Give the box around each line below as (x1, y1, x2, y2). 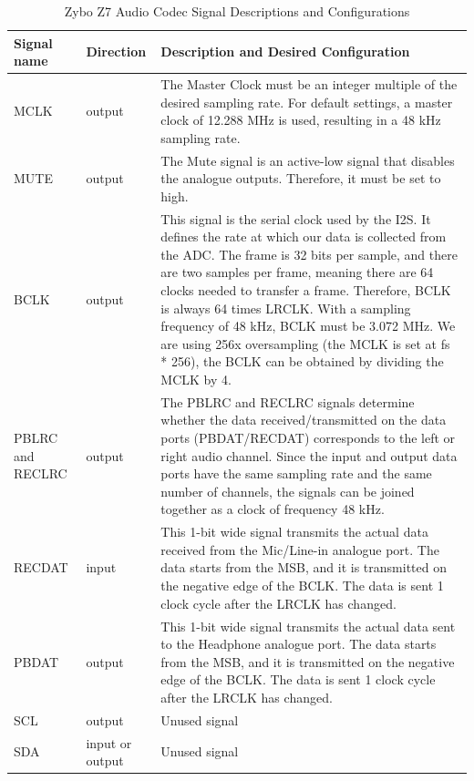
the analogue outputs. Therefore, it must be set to (160, 169, 441, 188)
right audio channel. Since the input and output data (160, 446, 458, 465)
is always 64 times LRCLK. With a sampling (160, 298, 411, 317)
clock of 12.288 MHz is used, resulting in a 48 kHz (160, 110, 441, 129)
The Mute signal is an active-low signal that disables (160, 150, 455, 170)
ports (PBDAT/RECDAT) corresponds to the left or (160, 428, 456, 447)
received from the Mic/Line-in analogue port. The (160, 540, 439, 559)
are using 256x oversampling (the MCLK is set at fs (160, 334, 450, 353)
